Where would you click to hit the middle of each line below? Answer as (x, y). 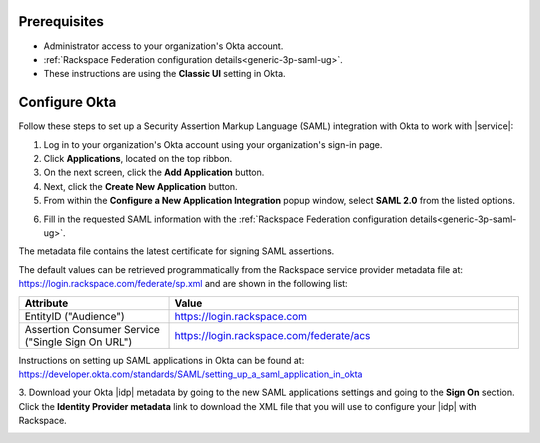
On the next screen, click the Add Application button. (154, 172)
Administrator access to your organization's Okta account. (163, 46)
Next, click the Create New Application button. (141, 186)
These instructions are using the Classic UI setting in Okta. (164, 74)
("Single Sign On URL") (78, 342)
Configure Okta (67, 102)
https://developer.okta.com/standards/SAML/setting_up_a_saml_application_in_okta (190, 374)
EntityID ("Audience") (74, 316)
